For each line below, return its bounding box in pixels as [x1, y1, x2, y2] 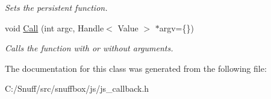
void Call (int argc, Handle [5, 21, 104, 34]
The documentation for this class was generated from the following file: [5, 62, 267, 74]
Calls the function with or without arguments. [5, 42, 173, 54]
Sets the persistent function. [5, 1, 108, 13]
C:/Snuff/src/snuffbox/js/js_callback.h [5, 82, 149, 95]
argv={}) [159, 21, 194, 34]
